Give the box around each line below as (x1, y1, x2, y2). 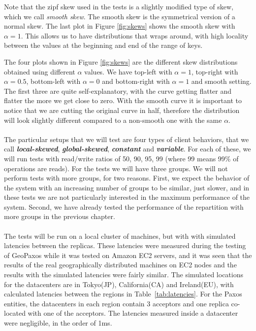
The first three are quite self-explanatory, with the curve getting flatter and (4, 85, 232, 96)
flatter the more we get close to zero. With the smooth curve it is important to (4, 95, 242, 106)
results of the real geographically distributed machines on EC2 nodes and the (4, 259, 237, 270)
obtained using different (4, 66, 75, 76)
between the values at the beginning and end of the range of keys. (4, 40, 203, 50)
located (4, 308, 26, 318)
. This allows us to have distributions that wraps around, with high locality (21, 30, 249, 40)
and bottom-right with (102, 76, 170, 86)
